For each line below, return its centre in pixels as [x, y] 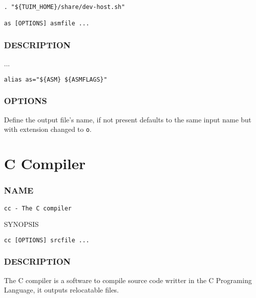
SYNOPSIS [21, 224]
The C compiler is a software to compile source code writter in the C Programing [128, 280]
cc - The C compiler [38, 208]
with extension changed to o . [48, 129]
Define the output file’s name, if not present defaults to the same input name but [128, 119]
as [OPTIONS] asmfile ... [47, 24]
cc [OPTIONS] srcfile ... [47, 240]
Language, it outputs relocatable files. [62, 290]
